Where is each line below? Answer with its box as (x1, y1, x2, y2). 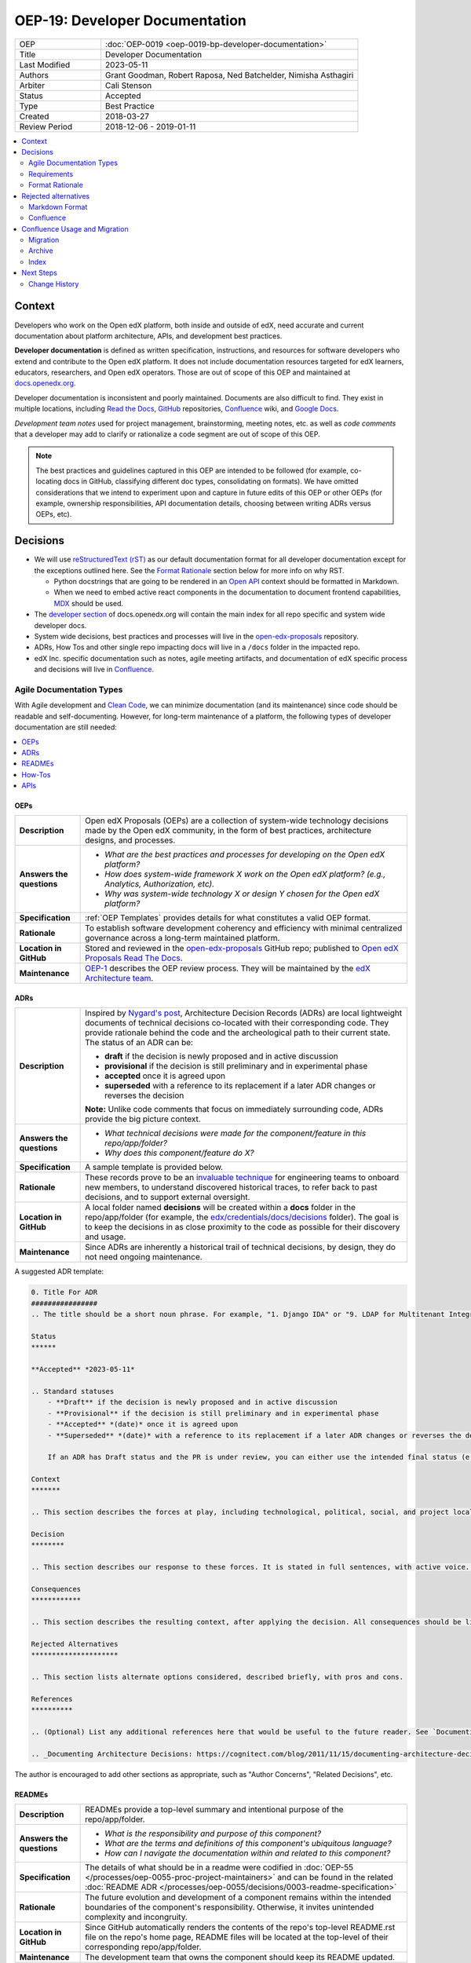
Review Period (19, 121, 73, 132)
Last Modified (19, 59, 71, 70)
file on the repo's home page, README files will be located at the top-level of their (85, 1932, 389, 1943)
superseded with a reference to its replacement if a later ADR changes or (104, 1080, 376, 1091)
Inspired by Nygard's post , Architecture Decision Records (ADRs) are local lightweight (85, 1007, 403, 1018)
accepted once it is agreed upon (104, 1070, 225, 1081)
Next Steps (21, 268, 58, 278)
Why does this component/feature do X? (104, 1147, 254, 1158)
